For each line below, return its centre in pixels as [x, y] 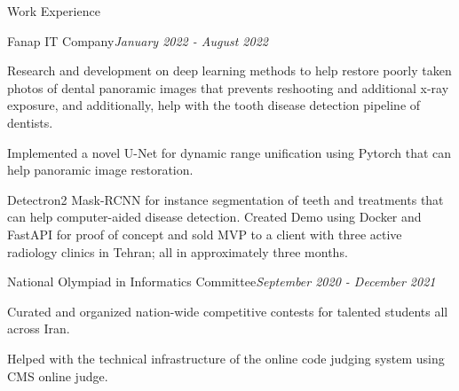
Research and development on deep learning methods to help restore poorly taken [229, 70]
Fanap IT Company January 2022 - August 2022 [138, 40]
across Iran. [39, 328]
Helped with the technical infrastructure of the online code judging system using [226, 358]
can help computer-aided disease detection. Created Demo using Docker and [214, 217]
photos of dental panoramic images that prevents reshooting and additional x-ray [228, 87]
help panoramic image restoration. [100, 170]
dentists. [30, 122]
